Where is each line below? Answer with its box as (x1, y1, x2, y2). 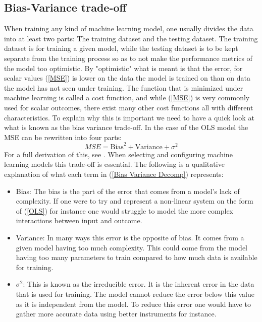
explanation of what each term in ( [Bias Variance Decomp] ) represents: (4, 169, 224, 179)
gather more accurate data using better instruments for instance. (16, 308, 217, 319)
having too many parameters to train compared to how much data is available (16, 252, 257, 263)
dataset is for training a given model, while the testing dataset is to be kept (4, 43, 238, 53)
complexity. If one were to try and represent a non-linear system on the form (16, 196, 253, 206)
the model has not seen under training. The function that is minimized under (4, 82, 243, 93)
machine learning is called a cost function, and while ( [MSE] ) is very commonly (4, 92, 250, 103)
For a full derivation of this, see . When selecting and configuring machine (4, 149, 233, 159)
